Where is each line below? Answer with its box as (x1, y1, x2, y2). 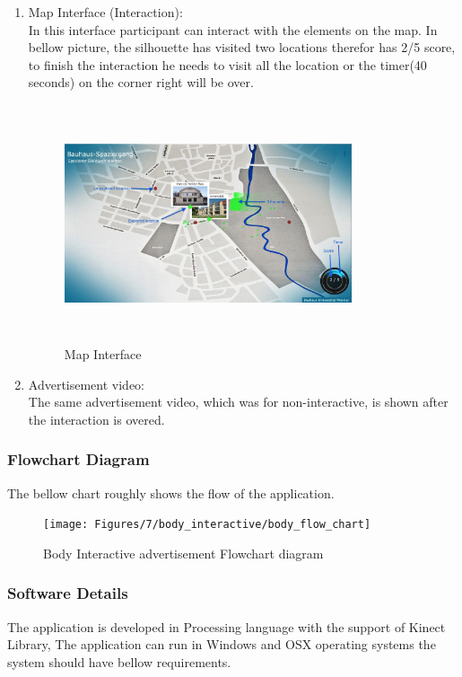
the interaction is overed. (28, 409, 165, 428)
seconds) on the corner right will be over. (28, 73, 254, 92)
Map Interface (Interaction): (28, 3, 183, 21)
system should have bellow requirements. (7, 652, 231, 671)
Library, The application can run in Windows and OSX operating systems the (7, 635, 436, 654)
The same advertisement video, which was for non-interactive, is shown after (28, 392, 449, 411)
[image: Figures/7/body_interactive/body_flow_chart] (43, 518, 371, 532)
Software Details (7, 582, 128, 604)
